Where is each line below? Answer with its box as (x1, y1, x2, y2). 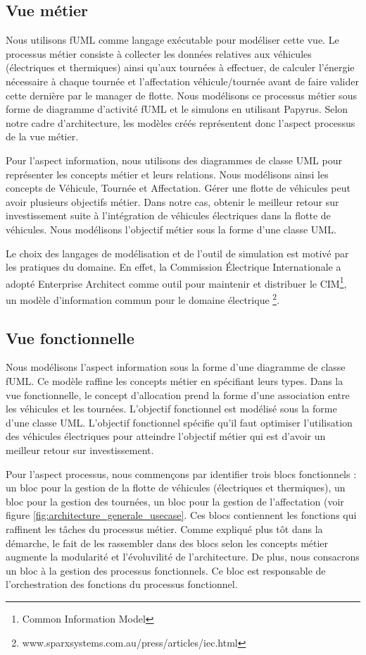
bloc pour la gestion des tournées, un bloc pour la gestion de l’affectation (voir (6, 494, 344, 508)
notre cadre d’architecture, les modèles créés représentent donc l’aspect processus (6, 115, 355, 130)
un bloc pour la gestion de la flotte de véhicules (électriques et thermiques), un (6, 480, 346, 495)
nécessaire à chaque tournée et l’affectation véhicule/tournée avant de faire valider (6, 73, 359, 88)
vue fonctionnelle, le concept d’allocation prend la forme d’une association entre (6, 387, 350, 402)
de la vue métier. (6, 129, 79, 144)
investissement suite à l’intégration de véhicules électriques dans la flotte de (6, 208, 331, 223)
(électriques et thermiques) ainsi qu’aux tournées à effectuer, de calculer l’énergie (6, 60, 355, 75)
